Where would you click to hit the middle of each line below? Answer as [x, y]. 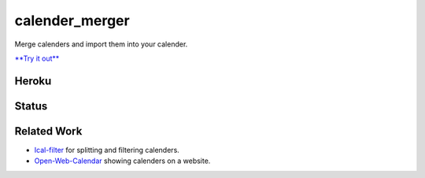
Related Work [48, 131]
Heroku [33, 81]
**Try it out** [37, 58]
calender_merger [72, 20]
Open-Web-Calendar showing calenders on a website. [122, 161]
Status [31, 106]
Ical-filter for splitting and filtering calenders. [107, 150]
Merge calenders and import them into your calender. [101, 44]
